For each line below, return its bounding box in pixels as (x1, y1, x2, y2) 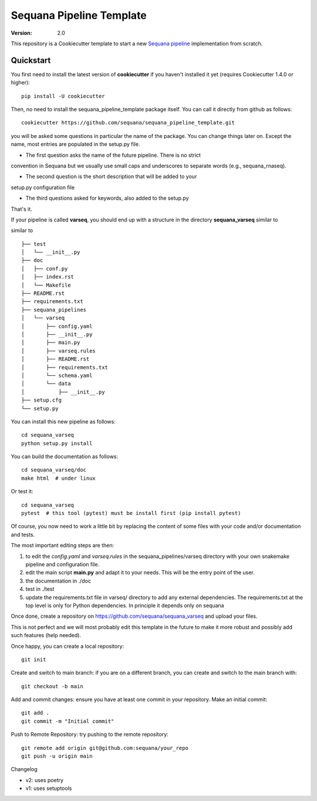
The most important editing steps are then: (11, 542, 114, 549)
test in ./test (25, 585, 55, 593)
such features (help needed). (11, 632, 82, 639)
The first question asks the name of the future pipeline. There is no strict (25, 152, 201, 159)
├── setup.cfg (21, 397, 62, 403)
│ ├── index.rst (21, 274, 75, 280)
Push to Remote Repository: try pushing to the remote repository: (11, 731, 168, 738)
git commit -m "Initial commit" (21, 718, 114, 725)
